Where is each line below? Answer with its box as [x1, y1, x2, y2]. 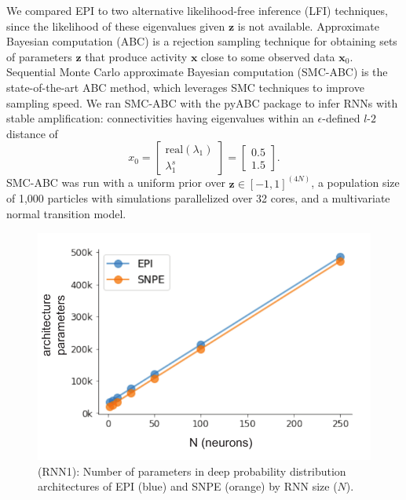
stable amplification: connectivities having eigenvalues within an [6, 110, 314, 126]
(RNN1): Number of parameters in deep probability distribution [38, 462, 346, 479]
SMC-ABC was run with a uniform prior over [6, 174, 225, 191]
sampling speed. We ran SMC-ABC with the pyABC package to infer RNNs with [6, 94, 398, 111]
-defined [322, 110, 360, 126]
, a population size [311, 174, 400, 191]
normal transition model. [6, 205, 126, 221]
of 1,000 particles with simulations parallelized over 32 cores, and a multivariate [6, 190, 390, 206]
